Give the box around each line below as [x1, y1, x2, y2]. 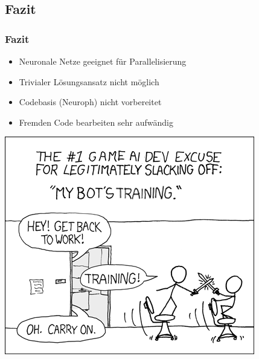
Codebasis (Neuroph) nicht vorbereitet [19, 95, 162, 108]
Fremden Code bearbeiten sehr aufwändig [19, 115, 173, 128]
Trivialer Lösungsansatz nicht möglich [19, 75, 159, 88]
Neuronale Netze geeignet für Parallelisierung [19, 55, 187, 67]
